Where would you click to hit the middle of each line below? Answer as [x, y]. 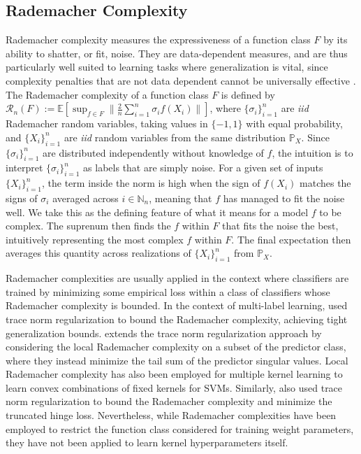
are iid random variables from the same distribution [175, 137]
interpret [24, 168]
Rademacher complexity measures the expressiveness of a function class [158, 40]
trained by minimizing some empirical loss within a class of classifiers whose [168, 291]
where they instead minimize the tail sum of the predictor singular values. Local [177, 360]
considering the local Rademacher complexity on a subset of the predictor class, [176, 347]
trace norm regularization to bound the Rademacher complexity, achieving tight [177, 319]
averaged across [86, 198]
